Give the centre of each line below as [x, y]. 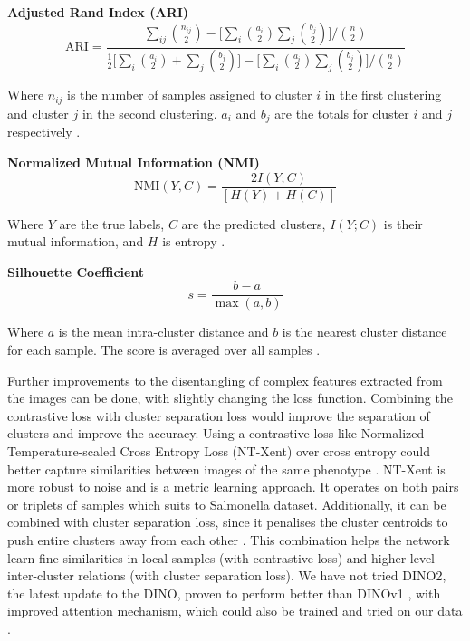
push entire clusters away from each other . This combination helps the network [229, 540]
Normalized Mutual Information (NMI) [134, 162]
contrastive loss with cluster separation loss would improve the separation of [219, 415]
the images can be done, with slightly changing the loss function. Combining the [230, 398]
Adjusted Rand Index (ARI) [98, 12]
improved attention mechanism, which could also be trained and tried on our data [235, 611]
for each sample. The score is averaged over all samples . [164, 350]
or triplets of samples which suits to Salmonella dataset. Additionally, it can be [227, 504]
